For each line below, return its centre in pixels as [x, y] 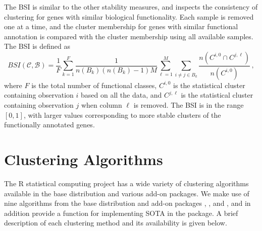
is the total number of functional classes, [94, 85]
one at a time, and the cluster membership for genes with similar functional [121, 26]
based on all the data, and [121, 95]
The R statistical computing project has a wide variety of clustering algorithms [126, 183]
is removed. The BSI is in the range [189, 105]
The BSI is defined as [37, 46]
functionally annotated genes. [49, 125]
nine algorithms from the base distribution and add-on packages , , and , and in [127, 203]
